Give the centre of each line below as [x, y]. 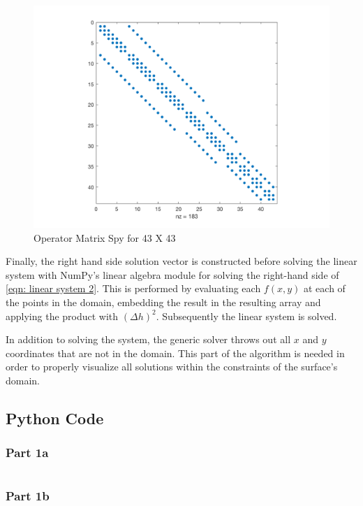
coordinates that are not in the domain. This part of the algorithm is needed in [175, 353]
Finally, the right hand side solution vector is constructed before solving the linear [181, 261]
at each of [324, 288]
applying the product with [62, 316]
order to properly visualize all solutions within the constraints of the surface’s [172, 367]
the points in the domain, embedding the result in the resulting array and [163, 302]
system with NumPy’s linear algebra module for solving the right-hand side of [172, 274]
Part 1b [28, 496]
